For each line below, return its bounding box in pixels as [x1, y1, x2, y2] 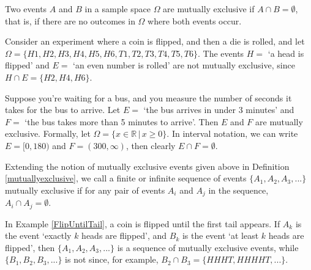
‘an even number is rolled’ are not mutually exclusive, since [73, 59, 295, 71]
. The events [198, 46, 244, 59]
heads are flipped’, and [81, 229, 167, 242]
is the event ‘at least [182, 229, 259, 242]
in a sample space [84, 2, 151, 15]
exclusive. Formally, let [5, 127, 91, 140]
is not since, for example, [65, 253, 159, 266]
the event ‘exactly [5, 229, 72, 242]
